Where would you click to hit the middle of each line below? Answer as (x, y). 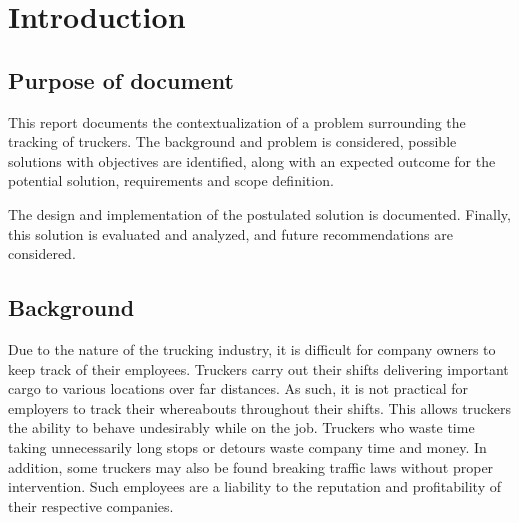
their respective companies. (91, 505)
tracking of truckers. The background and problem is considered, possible (232, 141)
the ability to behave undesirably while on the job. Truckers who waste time (241, 427)
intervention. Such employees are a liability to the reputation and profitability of (255, 486)
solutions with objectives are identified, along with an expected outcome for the (252, 160)
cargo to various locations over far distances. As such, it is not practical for (238, 388)
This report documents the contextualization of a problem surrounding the (237, 121)
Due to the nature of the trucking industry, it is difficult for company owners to (252, 348)
